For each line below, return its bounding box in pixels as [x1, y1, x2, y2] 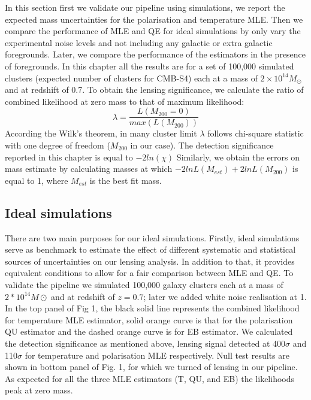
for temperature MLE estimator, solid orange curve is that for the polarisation [5, 313, 293, 326]
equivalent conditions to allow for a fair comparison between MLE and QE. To [5, 266, 294, 279]
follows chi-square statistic [207, 127, 304, 140]
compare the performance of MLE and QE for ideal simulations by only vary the [5, 25, 301, 37]
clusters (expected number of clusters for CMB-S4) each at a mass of [5, 71, 258, 84]
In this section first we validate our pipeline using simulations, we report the [5, 1, 285, 13]
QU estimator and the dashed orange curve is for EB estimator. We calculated [5, 325, 293, 338]
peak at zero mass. [5, 384, 73, 396]
